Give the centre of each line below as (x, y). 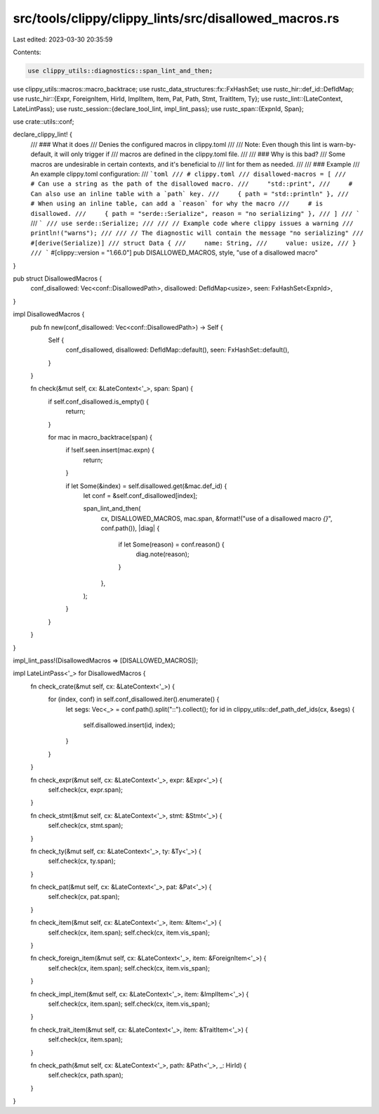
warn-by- (343, 144)
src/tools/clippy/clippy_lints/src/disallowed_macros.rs (176, 18)
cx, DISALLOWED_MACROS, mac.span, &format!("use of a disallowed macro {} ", (217, 518)
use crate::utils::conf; (44, 122)
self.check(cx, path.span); (86, 1075)
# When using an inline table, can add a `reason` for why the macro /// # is (177, 204)
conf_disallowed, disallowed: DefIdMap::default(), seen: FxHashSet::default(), (178, 350)
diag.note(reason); (162, 554)
